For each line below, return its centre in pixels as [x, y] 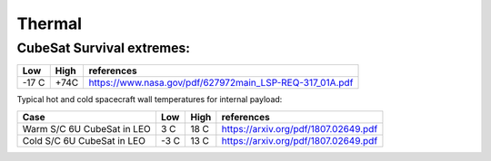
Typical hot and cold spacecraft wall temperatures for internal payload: [150, 99]
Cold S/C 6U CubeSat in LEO [84, 140]
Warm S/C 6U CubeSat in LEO [86, 128]
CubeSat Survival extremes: [104, 48]
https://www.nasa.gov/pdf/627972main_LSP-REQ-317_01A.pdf [221, 83]
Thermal [49, 24]
